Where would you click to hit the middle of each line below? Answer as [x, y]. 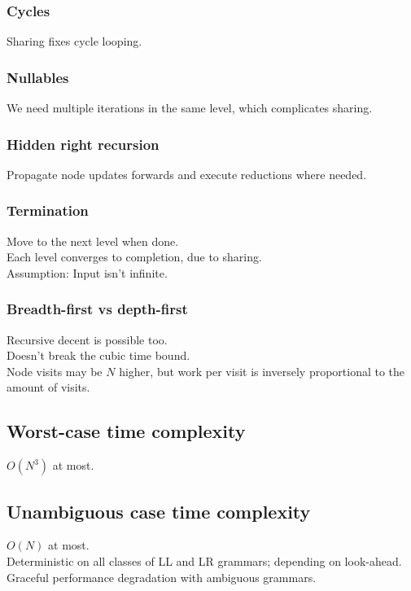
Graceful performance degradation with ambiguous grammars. [162, 577]
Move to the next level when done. [93, 241]
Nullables [38, 77]
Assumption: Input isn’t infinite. [87, 272]
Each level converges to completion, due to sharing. [134, 257]
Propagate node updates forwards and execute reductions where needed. [187, 174]
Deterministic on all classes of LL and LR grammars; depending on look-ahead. [204, 561]
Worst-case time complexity [126, 431]
